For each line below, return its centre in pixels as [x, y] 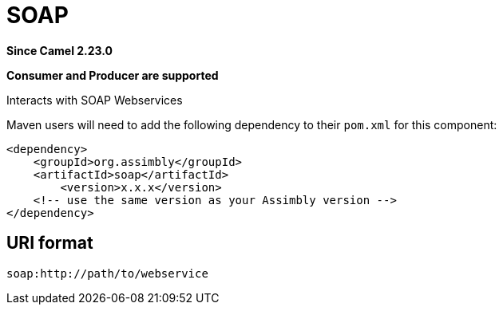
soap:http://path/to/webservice [107, 273]
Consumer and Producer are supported [113, 75]
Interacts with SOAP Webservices [95, 100]
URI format [50, 243]
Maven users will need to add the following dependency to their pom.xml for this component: [252, 124]
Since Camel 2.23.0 [60, 50]
